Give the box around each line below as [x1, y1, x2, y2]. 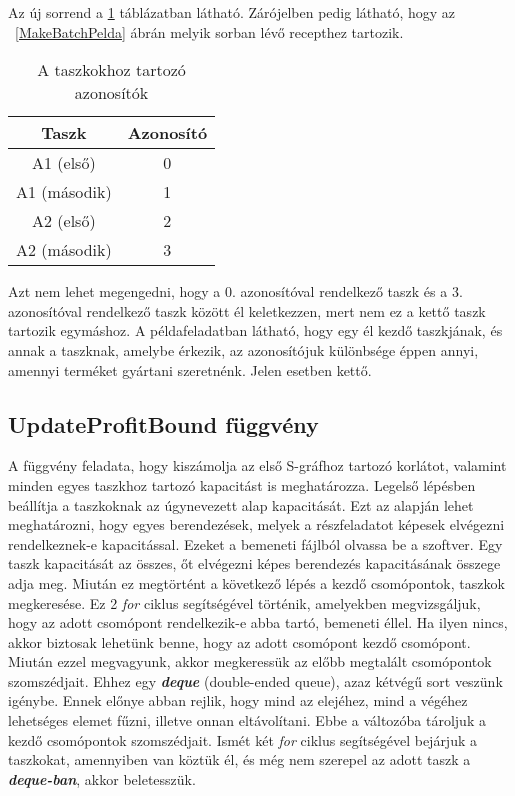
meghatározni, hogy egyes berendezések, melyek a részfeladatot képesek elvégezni [8, 514, 505, 535]
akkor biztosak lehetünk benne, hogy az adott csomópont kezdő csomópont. [8, 631, 471, 652]
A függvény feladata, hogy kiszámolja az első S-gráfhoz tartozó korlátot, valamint [8, 455, 507, 476]
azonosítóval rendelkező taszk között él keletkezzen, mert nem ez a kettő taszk [8, 300, 486, 321]
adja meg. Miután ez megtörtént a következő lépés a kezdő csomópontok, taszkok [8, 572, 505, 593]
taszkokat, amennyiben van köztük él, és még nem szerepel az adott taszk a [8, 749, 471, 770]
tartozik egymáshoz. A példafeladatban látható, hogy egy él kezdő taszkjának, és [8, 320, 503, 341]
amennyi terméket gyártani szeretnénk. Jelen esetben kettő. [8, 359, 372, 380]
